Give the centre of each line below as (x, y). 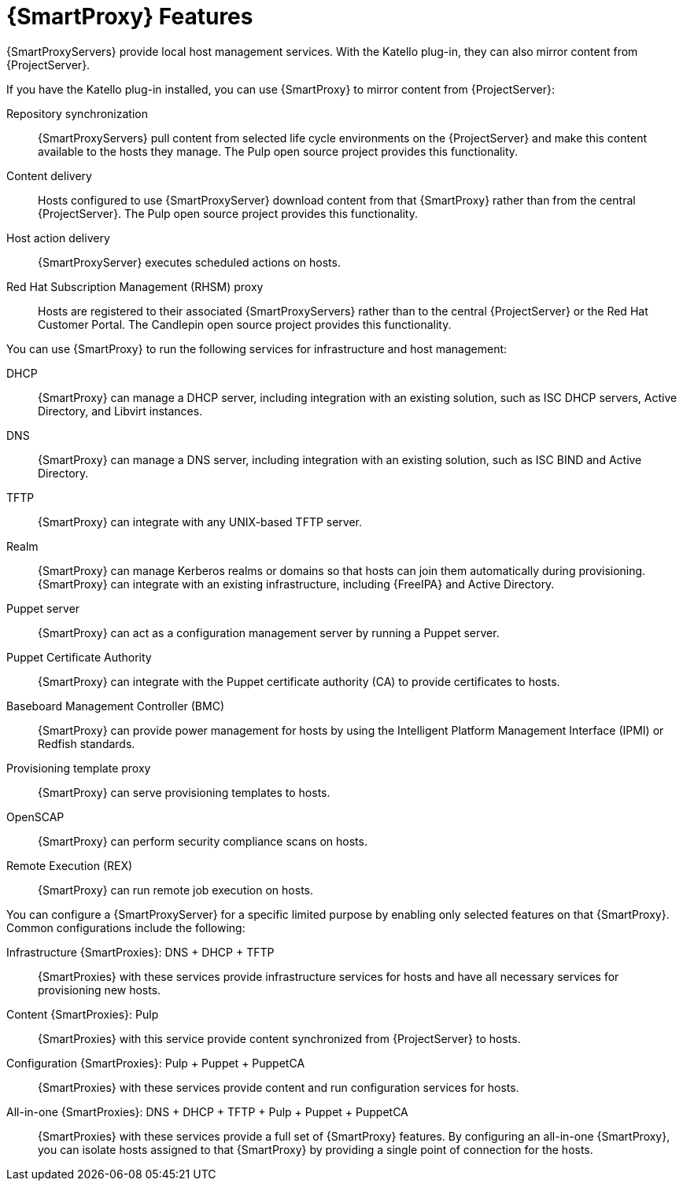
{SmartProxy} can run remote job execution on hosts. (175, 890)
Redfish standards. (87, 743)
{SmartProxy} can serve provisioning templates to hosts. (184, 792)
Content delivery (49, 175)
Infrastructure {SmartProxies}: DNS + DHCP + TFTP (140, 952)
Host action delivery (58, 238)
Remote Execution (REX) (70, 865)
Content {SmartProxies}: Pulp (83, 1014)
